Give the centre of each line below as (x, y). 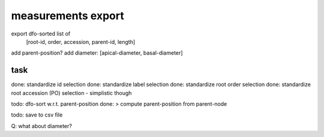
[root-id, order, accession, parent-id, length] (81, 41)
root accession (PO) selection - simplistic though (71, 93)
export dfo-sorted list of (41, 34)
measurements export (67, 16)
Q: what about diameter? (41, 126)
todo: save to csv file (37, 115)
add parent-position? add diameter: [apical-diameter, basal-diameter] (97, 53)
